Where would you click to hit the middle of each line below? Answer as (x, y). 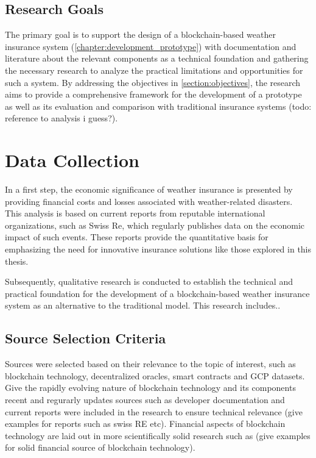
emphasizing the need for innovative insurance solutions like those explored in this (158, 249)
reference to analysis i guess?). (61, 118)
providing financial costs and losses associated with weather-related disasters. (149, 201)
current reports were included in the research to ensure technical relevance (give (154, 411)
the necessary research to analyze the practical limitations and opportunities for (154, 70)
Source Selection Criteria (86, 338)
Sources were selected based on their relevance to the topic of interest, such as (150, 364)
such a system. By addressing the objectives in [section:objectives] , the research (153, 82)
